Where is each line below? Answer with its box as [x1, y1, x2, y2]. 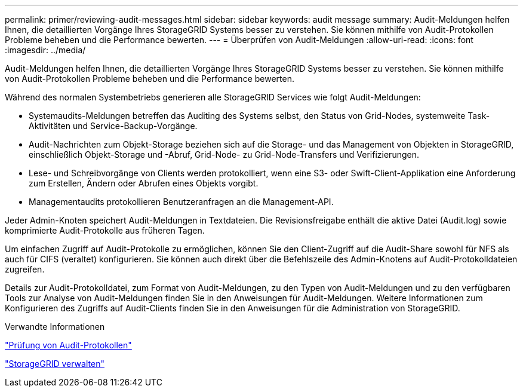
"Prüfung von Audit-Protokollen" [5, 340, 132, 350]
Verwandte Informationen [5, 321, 105, 332]
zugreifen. [5, 264, 45, 274]
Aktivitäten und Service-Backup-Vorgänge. [29, 121, 198, 131]
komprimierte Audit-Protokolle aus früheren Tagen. [5, 225, 205, 235]
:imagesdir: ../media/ [5, 45, 86, 55]
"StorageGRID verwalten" [5, 359, 104, 369]
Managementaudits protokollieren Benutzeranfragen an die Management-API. [29, 197, 334, 207]
